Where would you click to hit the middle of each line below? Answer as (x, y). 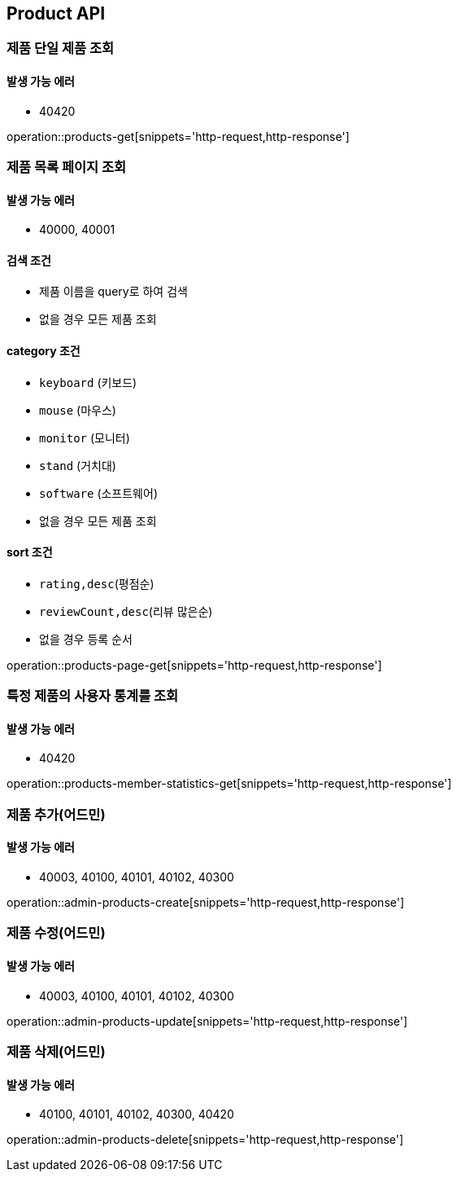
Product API (56, 13)
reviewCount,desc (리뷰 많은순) (126, 611)
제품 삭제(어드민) (56, 1052)
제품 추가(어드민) (56, 814)
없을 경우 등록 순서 (86, 639)
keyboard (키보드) (88, 382)
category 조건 (44, 351)
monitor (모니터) (85, 437)
